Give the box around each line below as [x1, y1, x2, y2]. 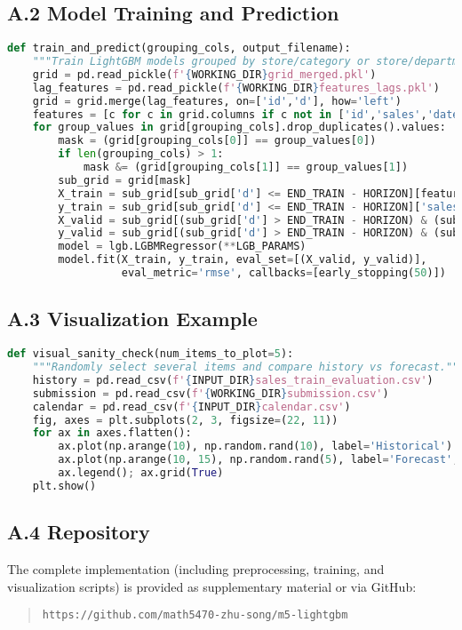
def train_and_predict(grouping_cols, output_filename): [7, 42, 351, 55]
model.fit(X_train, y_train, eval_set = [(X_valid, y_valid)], [58, 253, 427, 267]
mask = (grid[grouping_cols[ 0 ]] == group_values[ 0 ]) [58, 134, 377, 148]
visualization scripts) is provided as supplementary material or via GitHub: [7, 577, 417, 595]
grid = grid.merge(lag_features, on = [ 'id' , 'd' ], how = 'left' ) [32, 94, 402, 108]
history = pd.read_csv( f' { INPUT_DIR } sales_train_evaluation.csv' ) [32, 373, 434, 387]
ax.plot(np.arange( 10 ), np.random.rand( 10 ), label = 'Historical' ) [58, 440, 453, 453]
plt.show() [32, 479, 97, 492]
